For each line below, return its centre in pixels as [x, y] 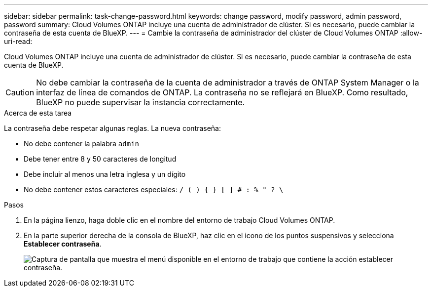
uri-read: [18, 41]
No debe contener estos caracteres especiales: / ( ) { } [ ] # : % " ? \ [154, 189]
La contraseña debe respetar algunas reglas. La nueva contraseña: [112, 128]
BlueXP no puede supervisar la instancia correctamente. [141, 102]
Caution [20, 92]
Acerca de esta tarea [38, 113]
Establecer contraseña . [63, 244]
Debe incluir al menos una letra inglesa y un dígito [105, 174]
